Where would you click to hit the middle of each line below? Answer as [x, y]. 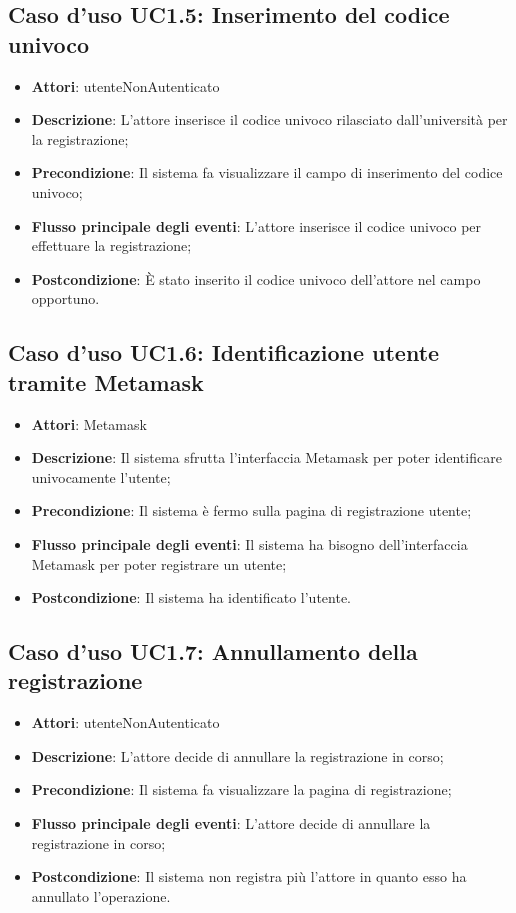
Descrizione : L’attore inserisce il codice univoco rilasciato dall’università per [269, 119]
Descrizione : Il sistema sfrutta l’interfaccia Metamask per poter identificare [266, 457]
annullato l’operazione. [101, 895]
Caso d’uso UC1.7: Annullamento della [213, 651]
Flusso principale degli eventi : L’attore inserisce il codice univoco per [256, 225]
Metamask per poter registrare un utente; [159, 563]
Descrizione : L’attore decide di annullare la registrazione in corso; [237, 755]
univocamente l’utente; [101, 476]
